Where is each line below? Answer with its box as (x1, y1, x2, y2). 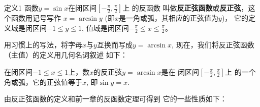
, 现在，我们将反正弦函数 (172, 39, 254, 50)
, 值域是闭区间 (82, 22, 129, 33)
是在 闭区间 (161, 66, 200, 77)
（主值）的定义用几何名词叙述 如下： (4, 49, 127, 60)
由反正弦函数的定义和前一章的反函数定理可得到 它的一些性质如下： (4, 93, 227, 104)
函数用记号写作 (11, 13, 61, 23)
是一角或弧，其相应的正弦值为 (119, 13, 218, 23)
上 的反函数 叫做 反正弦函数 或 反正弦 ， (122, 3, 248, 13)
